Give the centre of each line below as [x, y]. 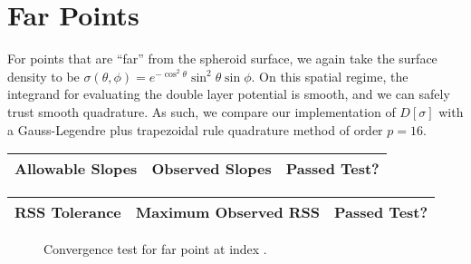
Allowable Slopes [76, 169]
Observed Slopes [211, 169]
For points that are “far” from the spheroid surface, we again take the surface [222, 59]
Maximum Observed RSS [228, 212]
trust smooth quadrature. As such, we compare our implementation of [202, 111]
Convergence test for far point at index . [155, 249]
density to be [43, 76]
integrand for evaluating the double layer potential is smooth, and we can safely [229, 94]
